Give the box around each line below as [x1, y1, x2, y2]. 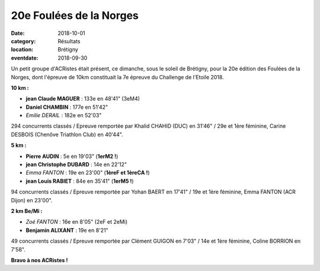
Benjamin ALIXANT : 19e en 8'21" [25, 227, 109, 234]
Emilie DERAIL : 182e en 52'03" [25, 112, 102, 119]
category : [11, 37, 36, 44]
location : [11, 46, 34, 53]
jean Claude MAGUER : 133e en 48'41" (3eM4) [25, 95, 140, 102]
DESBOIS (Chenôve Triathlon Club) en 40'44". [11, 131, 124, 138]
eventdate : [11, 54, 39, 62]
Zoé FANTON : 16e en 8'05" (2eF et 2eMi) [25, 218, 128, 225]
